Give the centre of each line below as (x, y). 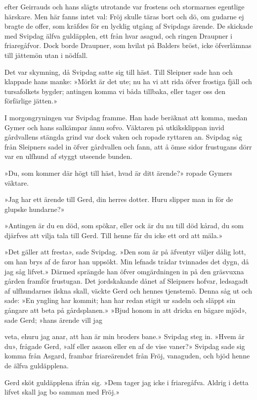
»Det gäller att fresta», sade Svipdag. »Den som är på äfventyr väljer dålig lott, (125, 252)
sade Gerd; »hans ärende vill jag (53, 320)
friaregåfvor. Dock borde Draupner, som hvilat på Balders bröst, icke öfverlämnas (128, 45)
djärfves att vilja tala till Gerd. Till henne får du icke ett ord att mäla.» (114, 235)
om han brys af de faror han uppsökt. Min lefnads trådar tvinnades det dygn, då (127, 262)
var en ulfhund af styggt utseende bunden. (68, 156)
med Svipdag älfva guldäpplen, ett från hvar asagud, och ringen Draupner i (118, 35)
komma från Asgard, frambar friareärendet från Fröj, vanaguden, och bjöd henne (127, 356)
